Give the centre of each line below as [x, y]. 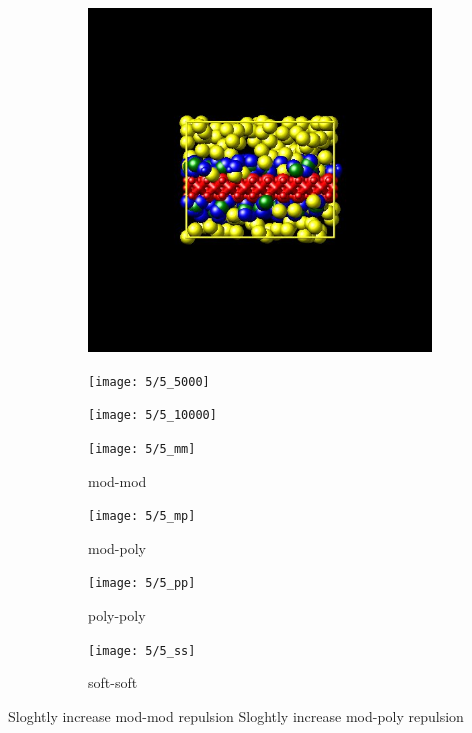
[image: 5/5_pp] [142, 583]
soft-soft [113, 682]
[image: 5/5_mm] [142, 448]
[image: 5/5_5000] [149, 381]
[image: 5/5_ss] [142, 650]
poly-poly [117, 615]
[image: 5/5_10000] [152, 415]
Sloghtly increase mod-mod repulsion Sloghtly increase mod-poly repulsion [236, 715]
